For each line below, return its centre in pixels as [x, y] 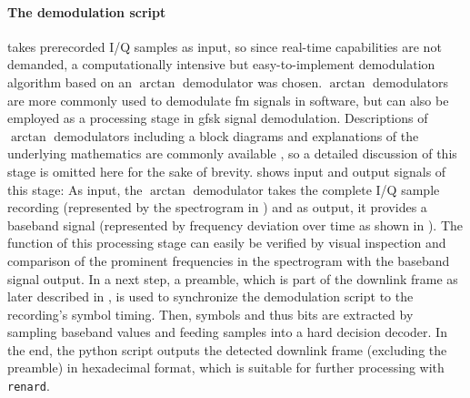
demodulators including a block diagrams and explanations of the [236, 135]
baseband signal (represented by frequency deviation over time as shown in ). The [235, 225]
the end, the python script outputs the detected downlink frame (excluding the [227, 349]
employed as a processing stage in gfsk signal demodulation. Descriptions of [218, 118]
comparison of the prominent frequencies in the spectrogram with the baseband [229, 260]
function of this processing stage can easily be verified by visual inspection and [227, 243]
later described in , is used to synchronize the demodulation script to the [210, 296]
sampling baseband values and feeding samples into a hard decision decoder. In [227, 332]
